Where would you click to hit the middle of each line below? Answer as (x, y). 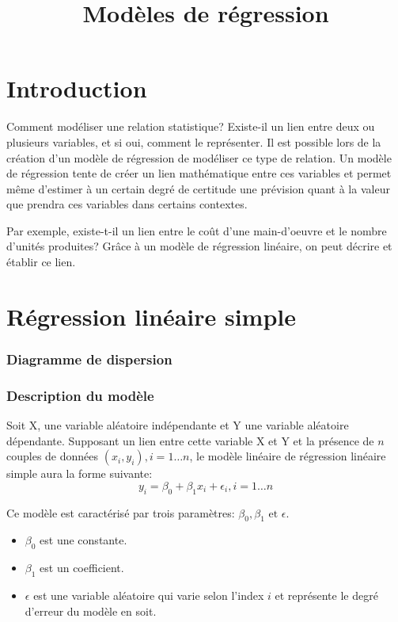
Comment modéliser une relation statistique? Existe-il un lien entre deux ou (191, 126)
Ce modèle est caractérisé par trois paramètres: (121, 512)
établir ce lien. (41, 262)
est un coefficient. (82, 568)
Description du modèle (80, 395)
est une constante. (83, 540)
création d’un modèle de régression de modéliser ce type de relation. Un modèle (199, 157)
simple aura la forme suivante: (80, 473)
